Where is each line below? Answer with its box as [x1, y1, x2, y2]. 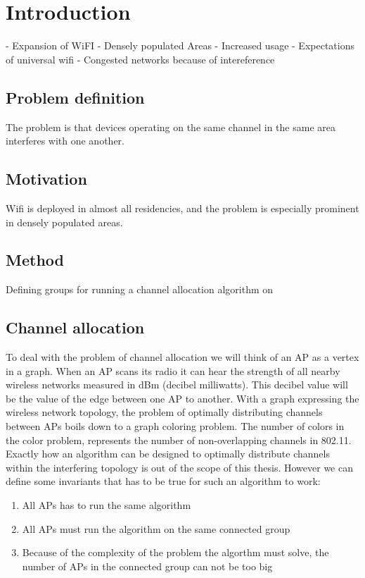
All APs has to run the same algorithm [22, 498, 191, 512]
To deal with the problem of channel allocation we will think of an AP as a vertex [6, 350, 359, 364]
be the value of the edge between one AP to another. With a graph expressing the [6, 391, 359, 405]
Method [6, 249, 64, 271]
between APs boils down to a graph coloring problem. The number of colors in [6, 419, 345, 433]
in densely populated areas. [6, 214, 123, 229]
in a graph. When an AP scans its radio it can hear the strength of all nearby [6, 363, 340, 378]
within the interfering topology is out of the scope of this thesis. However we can [6, 460, 353, 474]
